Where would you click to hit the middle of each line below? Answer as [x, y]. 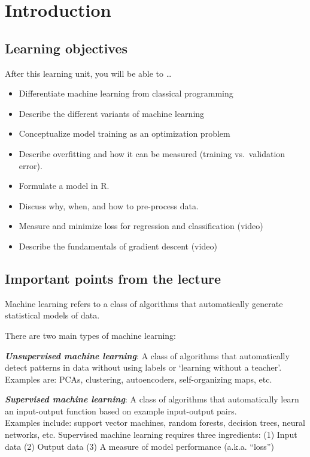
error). [31, 165]
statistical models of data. [52, 315]
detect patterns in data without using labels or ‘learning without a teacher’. [143, 367]
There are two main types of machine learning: [91, 335]
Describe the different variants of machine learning [112, 113]
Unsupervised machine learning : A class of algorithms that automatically [147, 355]
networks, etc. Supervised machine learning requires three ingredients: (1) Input [151, 435]
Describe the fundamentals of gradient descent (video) [118, 246]
